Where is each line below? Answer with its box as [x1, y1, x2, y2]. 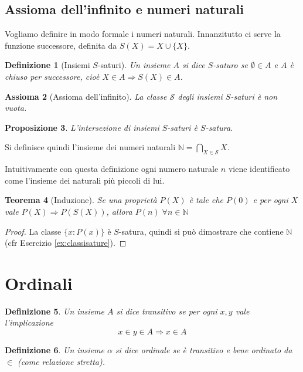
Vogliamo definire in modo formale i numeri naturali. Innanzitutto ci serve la [5, 28, 281, 40]
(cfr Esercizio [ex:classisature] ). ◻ [5, 236, 127, 249]
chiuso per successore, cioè [5, 70, 100, 82]
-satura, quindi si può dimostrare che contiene [118, 225, 284, 237]
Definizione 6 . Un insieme [5, 344, 104, 356]
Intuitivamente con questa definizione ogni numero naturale [5, 163, 219, 175]
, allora [106, 205, 132, 217]
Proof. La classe [5, 225, 62, 237]
